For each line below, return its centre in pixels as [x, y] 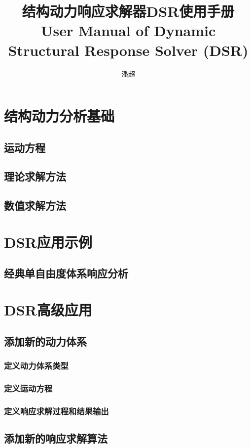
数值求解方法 [35, 205]
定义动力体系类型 [36, 365]
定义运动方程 [28, 388]
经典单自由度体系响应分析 [66, 273]
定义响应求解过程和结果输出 [56, 411]
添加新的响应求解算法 [56, 438]
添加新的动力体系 [45, 341]
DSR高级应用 [48, 309]
